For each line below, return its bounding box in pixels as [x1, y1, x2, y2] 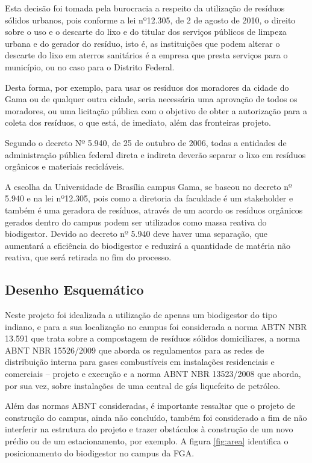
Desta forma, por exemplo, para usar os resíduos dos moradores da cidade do [5, 81, 289, 93]
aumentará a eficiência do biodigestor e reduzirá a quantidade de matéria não [5, 239, 290, 251]
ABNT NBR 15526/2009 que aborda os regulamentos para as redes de [5, 343, 264, 356]
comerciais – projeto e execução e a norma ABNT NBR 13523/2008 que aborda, [5, 367, 301, 380]
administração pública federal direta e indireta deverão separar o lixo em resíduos [5, 148, 306, 161]
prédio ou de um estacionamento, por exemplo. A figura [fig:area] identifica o [5, 435, 289, 447]
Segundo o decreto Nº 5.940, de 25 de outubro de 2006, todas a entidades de [5, 136, 287, 149]
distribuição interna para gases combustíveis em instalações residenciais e [5, 355, 275, 368]
